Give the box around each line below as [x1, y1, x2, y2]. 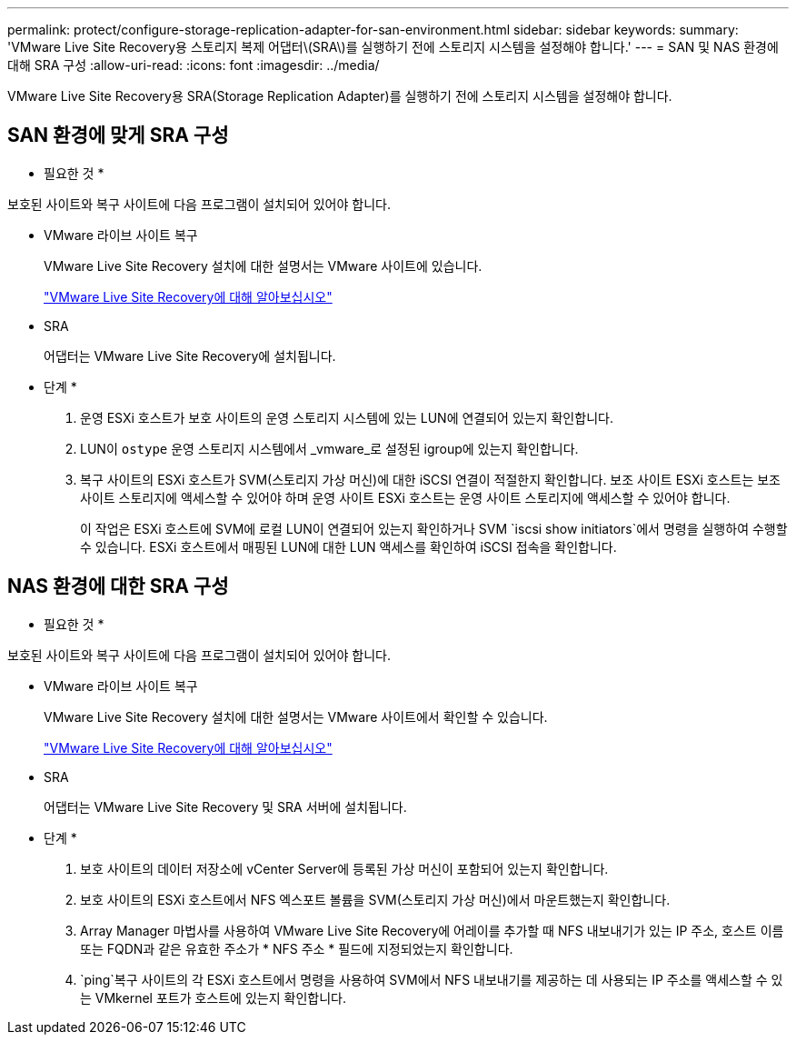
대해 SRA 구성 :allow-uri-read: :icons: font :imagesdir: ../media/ [7, 57, 380, 73]
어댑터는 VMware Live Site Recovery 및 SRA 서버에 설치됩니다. [44, 798, 407, 815]
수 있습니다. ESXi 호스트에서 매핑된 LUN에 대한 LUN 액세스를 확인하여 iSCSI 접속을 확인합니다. [80, 538, 617, 555]
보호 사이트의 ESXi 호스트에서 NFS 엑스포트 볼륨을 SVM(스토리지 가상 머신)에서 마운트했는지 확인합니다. [80, 891, 671, 907]
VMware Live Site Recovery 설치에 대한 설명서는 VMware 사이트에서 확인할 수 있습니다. [44, 708, 548, 725]
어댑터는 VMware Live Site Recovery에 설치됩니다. [44, 347, 336, 364]
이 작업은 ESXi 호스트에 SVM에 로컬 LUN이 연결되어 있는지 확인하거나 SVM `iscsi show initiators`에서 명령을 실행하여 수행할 [80, 520, 788, 536]
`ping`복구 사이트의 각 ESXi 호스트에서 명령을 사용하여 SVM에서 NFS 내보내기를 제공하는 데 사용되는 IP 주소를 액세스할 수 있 [80, 971, 783, 987]
